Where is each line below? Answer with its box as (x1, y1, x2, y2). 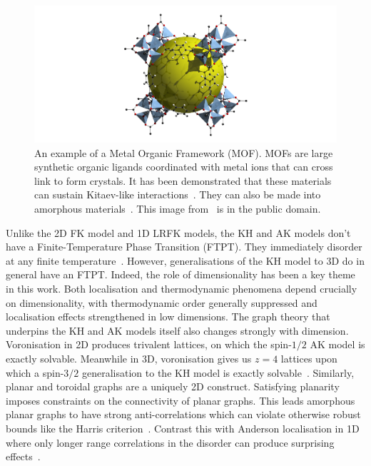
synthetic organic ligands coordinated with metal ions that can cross (34, 159, 333, 174)
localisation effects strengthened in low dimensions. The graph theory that (6, 309, 330, 324)
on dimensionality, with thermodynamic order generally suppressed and (6, 295, 317, 310)
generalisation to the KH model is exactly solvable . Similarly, (82, 365, 355, 380)
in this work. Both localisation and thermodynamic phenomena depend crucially (6, 281, 357, 296)
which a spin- (6, 365, 64, 380)
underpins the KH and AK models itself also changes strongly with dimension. (6, 323, 349, 338)
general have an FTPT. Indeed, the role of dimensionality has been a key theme (6, 267, 355, 282)
